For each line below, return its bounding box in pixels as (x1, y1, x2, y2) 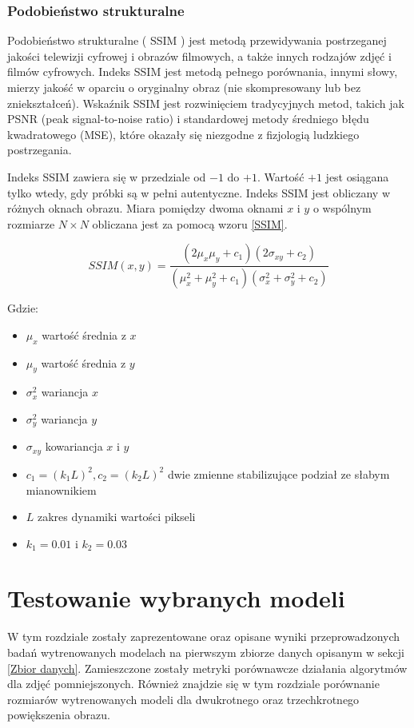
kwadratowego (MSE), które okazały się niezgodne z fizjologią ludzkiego (7, 125, 360, 142)
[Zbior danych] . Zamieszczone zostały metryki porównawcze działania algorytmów (7, 659, 408, 676)
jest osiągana (325, 168, 389, 185)
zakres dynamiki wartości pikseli (38, 508, 196, 525)
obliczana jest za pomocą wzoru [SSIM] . (92, 215, 288, 232)
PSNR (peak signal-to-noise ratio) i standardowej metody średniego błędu (7, 110, 369, 127)
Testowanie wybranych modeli (7, 582, 345, 615)
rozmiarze (7, 215, 55, 232)
